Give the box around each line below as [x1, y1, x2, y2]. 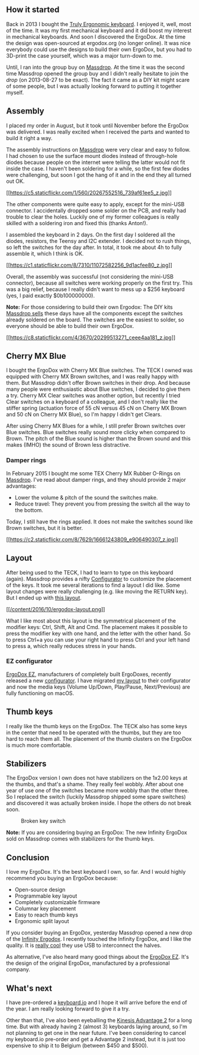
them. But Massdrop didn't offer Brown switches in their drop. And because [6, 380, 191, 387]
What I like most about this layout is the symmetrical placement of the [6, 617, 176, 624]
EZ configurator [6, 657, 53, 665]
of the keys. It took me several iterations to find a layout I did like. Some [6, 582, 181, 589]
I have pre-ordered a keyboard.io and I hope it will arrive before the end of [6, 999, 188, 1006]
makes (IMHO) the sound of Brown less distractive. [6, 441, 131, 448]
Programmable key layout [14, 892, 78, 899]
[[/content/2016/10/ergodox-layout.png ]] [6, 605, 105, 612]
